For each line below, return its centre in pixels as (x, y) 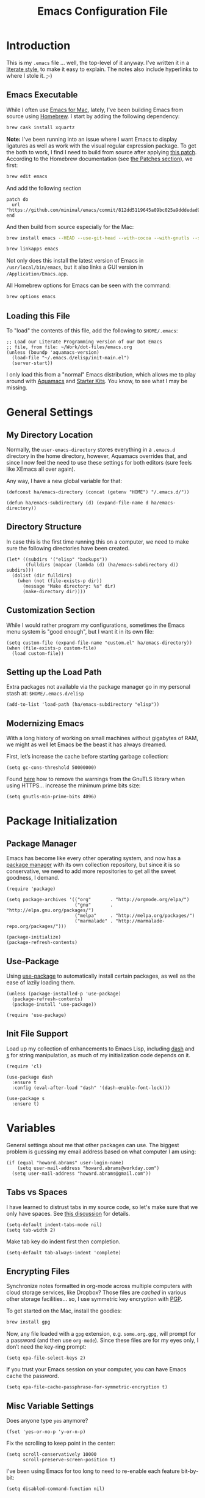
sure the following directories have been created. (68, 548)
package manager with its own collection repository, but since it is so (93, 865)
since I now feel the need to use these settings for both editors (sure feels (99, 462)
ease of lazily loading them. (41, 983)
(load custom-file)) (38, 653)
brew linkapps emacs (33, 249)
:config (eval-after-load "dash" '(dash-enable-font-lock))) (91, 1088)
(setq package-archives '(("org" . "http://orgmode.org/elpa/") (98, 900)
